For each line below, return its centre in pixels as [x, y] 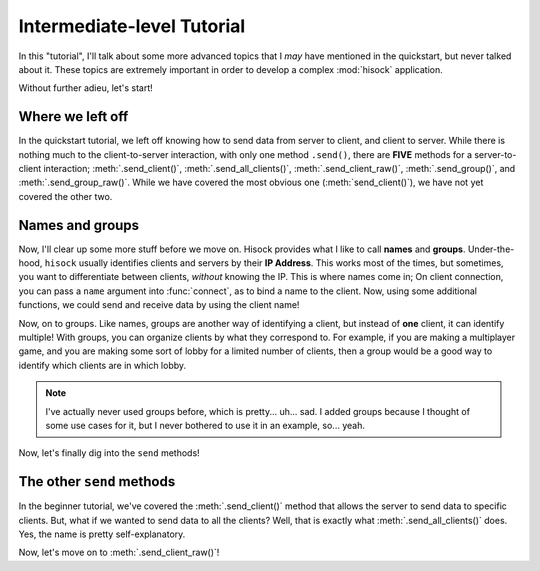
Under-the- [491, 249]
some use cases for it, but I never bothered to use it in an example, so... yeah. [205, 425]
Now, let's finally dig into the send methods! [109, 453]
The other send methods [97, 481]
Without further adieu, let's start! [86, 88]
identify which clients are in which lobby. [102, 365]
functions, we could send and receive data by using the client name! [159, 305]
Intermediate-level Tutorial [132, 26]
